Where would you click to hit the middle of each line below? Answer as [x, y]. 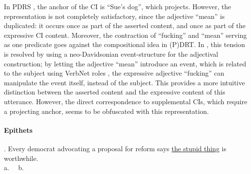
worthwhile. [21, 158]
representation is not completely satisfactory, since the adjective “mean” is [114, 16]
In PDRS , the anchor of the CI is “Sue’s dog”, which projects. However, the [118, 6]
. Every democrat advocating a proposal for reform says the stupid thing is [115, 148]
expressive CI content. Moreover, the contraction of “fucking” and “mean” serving [125, 35]
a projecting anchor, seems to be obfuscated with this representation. [106, 111]
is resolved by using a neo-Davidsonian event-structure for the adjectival [111, 54]
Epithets [18, 130]
